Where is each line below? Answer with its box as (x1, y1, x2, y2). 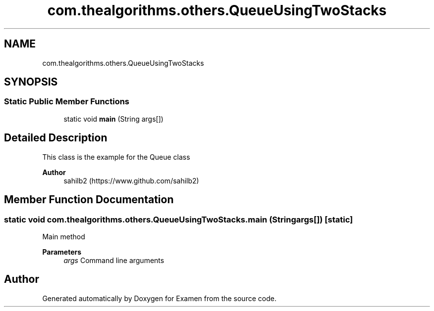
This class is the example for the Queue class (42, 152, 190, 161)
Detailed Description (4, 132, 108, 144)
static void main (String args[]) (63, 114, 163, 123)
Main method (42, 232, 85, 241)
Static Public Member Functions (4, 96, 130, 107)
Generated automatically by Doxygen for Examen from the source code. (42, 294, 276, 303)
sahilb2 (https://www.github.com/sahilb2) (63, 176, 199, 185)
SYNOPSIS (4, 76, 58, 89)
